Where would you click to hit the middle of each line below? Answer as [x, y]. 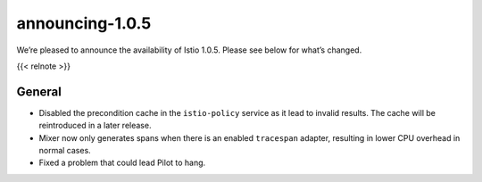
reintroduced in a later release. [95, 126]
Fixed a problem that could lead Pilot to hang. [122, 163]
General [39, 91]
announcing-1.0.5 [84, 23]
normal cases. [65, 151]
